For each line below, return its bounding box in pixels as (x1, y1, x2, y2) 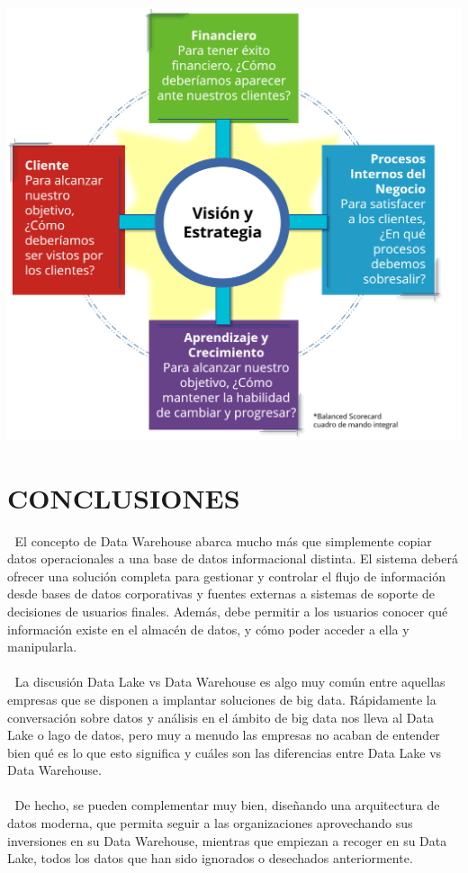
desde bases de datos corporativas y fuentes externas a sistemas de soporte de (7, 584, 435, 603)
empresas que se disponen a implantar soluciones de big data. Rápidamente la (7, 689, 436, 708)
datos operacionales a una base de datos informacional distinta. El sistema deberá (7, 549, 458, 568)
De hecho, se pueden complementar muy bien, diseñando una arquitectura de (14, 796, 440, 814)
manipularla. (7, 637, 77, 656)
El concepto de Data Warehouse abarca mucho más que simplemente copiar (14, 531, 432, 550)
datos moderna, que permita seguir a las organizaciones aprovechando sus (7, 814, 413, 832)
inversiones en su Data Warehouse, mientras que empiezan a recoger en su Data (7, 831, 447, 850)
